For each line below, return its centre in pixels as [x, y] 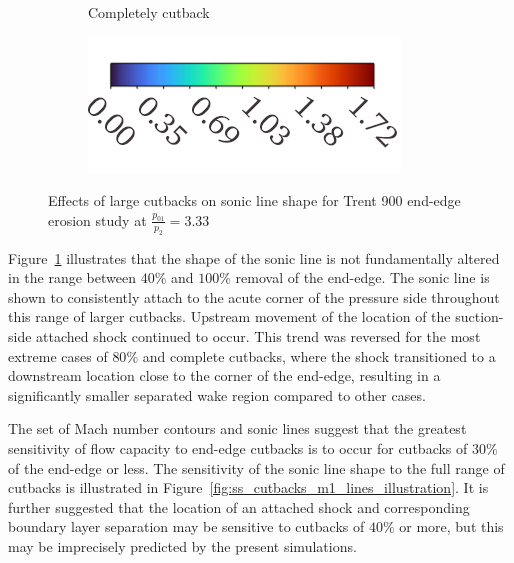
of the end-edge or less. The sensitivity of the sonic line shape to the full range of [256, 467]
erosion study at [97, 219]
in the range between [72, 277]
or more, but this [451, 526]
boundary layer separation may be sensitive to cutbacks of [186, 526]
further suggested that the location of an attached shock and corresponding [239, 506]
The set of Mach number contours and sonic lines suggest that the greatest [237, 428]
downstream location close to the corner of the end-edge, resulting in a [224, 375]
